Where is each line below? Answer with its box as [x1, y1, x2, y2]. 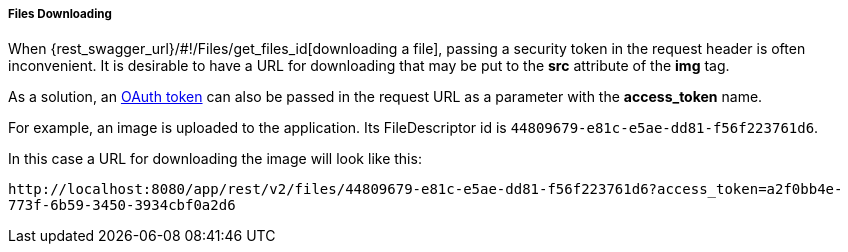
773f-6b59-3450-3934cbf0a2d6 [8, 197, 236, 214]
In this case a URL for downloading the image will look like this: [8, 150, 422, 168]
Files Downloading [8, 7, 112, 21]
